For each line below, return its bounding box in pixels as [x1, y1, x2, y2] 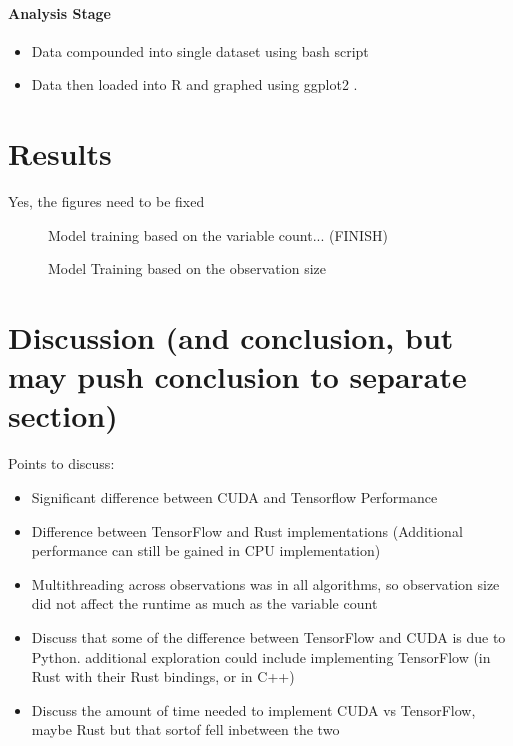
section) [8, 395, 118, 436]
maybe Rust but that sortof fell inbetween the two [31, 719, 340, 740]
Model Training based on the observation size [48, 258, 326, 279]
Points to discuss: [8, 453, 115, 474]
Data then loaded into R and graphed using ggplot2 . [31, 74, 358, 95]
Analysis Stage [8, 2, 111, 23]
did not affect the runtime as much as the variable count [31, 593, 378, 614]
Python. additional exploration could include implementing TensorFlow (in [31, 646, 491, 667]
